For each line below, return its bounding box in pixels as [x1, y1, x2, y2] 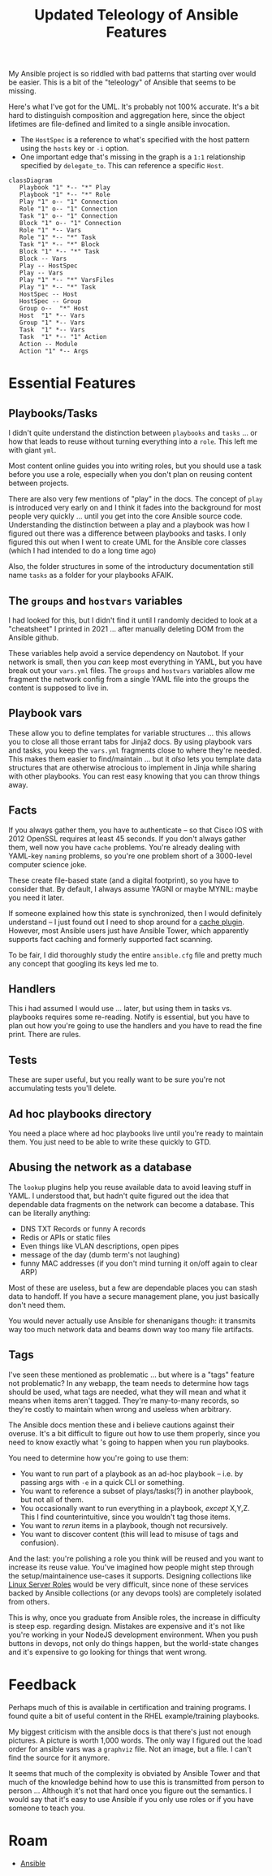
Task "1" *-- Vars [19, 326, 85, 334]
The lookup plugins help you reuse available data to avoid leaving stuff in [8, 1182, 252, 1192]
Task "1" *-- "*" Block [19, 241, 100, 249]
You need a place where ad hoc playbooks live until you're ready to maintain [8, 1128, 264, 1139]
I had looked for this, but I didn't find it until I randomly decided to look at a [8, 615, 258, 625]
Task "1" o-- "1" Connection [19, 212, 118, 220]
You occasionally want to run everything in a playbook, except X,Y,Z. [19, 1503, 250, 1513]
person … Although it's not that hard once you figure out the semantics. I [8, 1786, 252, 1796]
